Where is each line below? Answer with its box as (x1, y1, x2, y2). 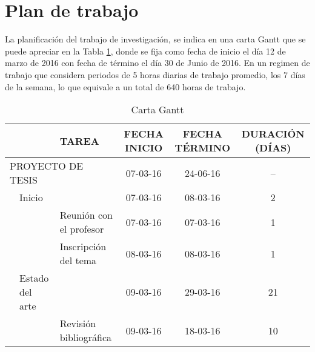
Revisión (59, 316, 96, 331)
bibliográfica (59, 330, 112, 345)
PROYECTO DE (10, 159, 84, 173)
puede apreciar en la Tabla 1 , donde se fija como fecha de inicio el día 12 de (5, 44, 286, 57)
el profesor (59, 222, 104, 236)
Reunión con (59, 208, 113, 222)
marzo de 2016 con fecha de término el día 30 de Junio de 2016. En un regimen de (5, 56, 310, 69)
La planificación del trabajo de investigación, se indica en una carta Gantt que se (5, 33, 306, 45)
